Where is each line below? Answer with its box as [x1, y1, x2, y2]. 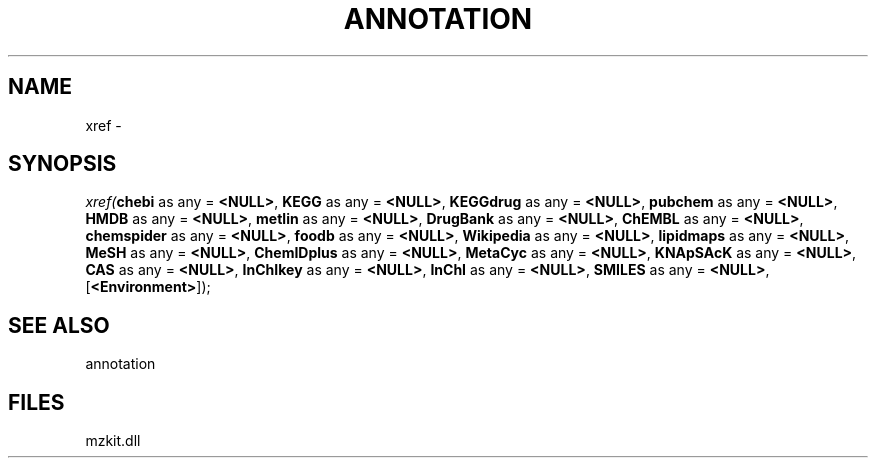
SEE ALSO [8, 312, 110, 338]
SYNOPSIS [8, 151, 117, 177]
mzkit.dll [85, 432, 141, 450]
